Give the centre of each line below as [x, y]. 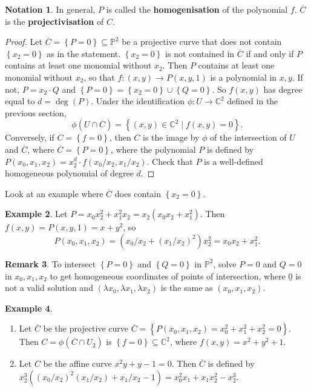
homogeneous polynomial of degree [69, 173]
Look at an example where [54, 193]
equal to [20, 101]
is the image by [171, 137]
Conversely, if [30, 137]
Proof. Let [24, 42]
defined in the [253, 101]
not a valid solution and [49, 288]
